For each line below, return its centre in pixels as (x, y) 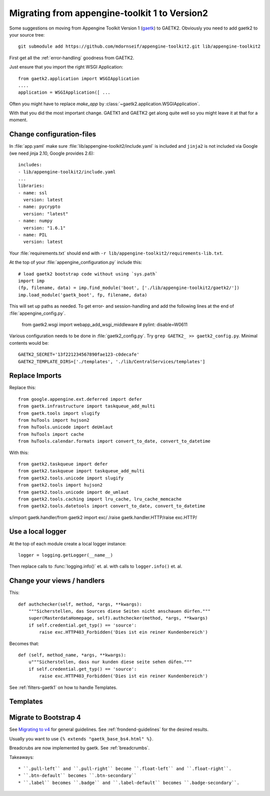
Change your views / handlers (57, 581)
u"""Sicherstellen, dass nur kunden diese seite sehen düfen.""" (110, 662)
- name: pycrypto (39, 207)
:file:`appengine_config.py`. (37, 313)
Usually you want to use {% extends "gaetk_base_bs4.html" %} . (81, 738)
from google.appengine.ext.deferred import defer (80, 399)
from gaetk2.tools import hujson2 (60, 485)
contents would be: (29, 343)
